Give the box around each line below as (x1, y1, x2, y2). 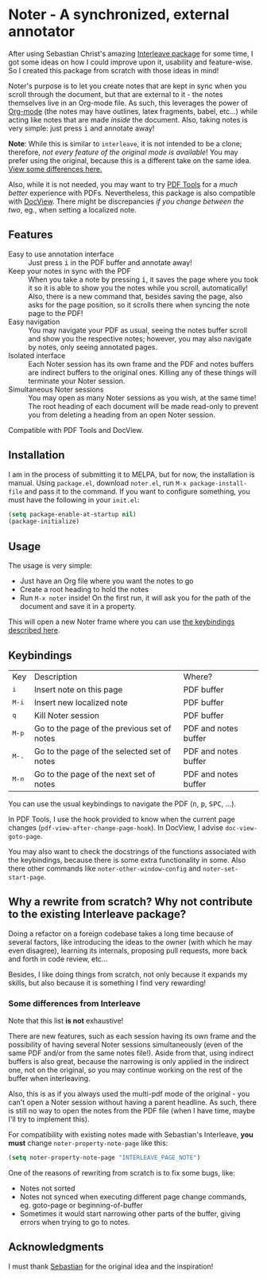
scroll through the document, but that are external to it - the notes (8, 89, 223, 99)
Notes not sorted (19, 1183, 75, 1193)
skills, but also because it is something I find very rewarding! (8, 977, 207, 988)
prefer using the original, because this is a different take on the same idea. (8, 155, 252, 165)
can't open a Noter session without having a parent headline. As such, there (8, 1098, 257, 1107)
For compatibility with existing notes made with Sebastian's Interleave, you (8, 1130, 254, 1140)
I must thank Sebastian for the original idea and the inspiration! (8, 1261, 214, 1271)
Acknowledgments (8, 1240, 105, 1254)
